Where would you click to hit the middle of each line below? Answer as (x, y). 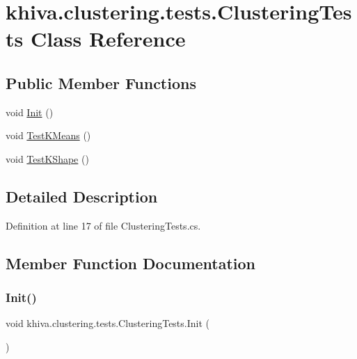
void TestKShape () (47, 158)
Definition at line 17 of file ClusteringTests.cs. (103, 225)
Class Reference (108, 39)
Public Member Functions (101, 82)
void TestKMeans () (48, 135)
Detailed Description (82, 196)
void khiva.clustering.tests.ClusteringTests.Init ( (108, 323)
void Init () (30, 112)
